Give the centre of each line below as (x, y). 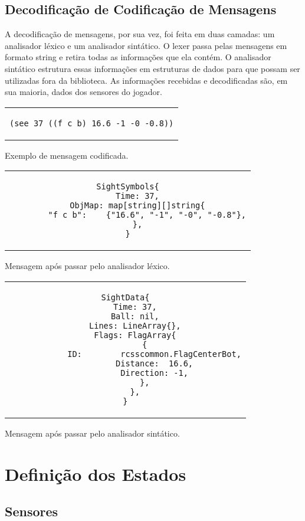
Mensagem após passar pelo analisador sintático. (92, 433)
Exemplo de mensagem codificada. (67, 155)
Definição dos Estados (96, 474)
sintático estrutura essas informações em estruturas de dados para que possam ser (152, 68)
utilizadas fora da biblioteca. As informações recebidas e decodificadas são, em (146, 80)
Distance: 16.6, (155, 363)
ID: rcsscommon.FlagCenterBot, (154, 354)
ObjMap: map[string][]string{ (137, 206)
